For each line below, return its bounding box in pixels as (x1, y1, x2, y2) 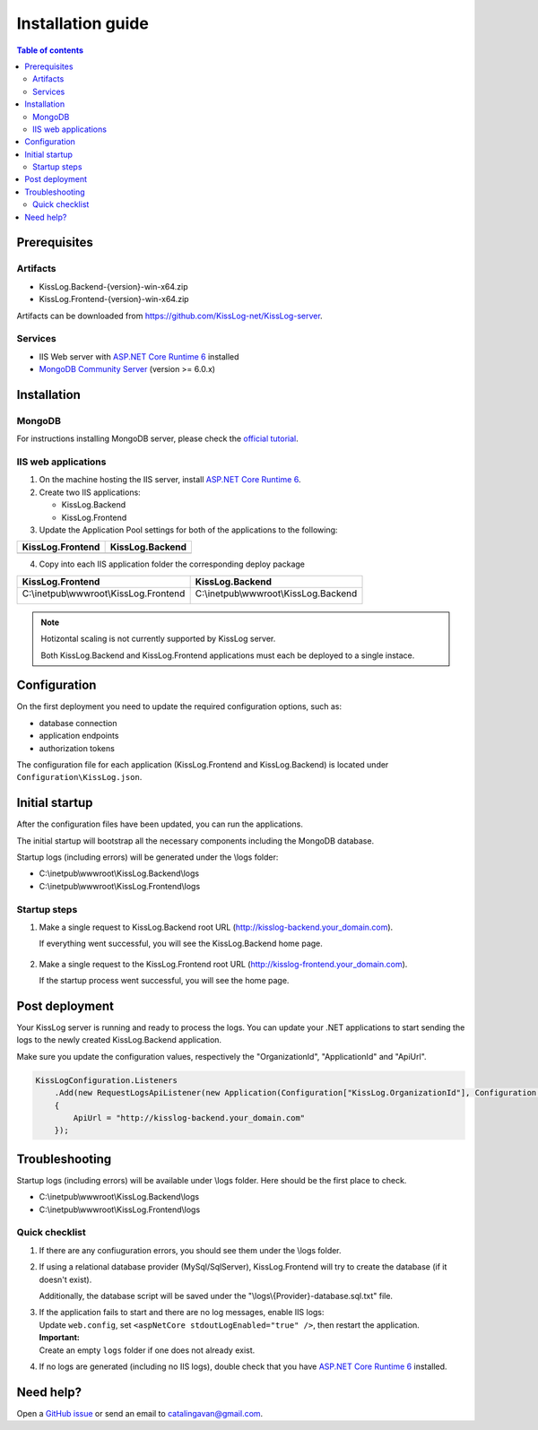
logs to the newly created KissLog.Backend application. (16, 1035, 222, 1045)
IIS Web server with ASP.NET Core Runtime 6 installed (39, 351, 239, 362)
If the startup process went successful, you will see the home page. (39, 975, 290, 986)
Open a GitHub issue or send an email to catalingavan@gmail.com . (16, 1408, 264, 1418)
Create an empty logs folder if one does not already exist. (39, 1345, 256, 1356)
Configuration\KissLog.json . (16, 772, 143, 783)
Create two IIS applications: (39, 487, 141, 498)
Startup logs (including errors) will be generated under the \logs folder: (16, 852, 279, 862)
